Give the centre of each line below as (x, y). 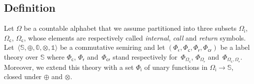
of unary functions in (176, 67)
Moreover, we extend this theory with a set (69, 67)
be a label (235, 47)
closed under (23, 76)
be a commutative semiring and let (112, 47)
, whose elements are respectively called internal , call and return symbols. (135, 37)
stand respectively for (145, 56)
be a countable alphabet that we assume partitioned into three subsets (130, 28)
